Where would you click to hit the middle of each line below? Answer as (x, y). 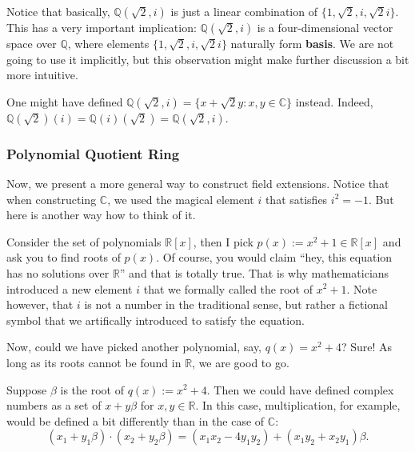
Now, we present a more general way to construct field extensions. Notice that (198, 183)
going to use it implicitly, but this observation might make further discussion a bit (208, 59)
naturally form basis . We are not (312, 43)
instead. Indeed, (334, 101)
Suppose (27, 389)
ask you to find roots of (64, 257)
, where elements (108, 43)
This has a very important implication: (102, 27)
